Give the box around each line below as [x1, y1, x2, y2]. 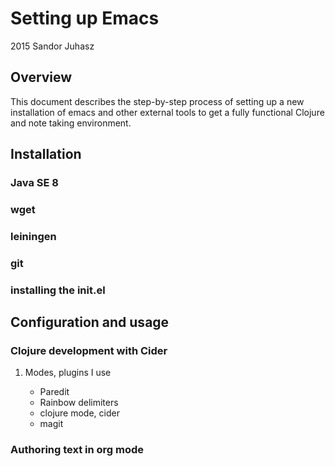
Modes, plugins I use [24, 367, 112, 379]
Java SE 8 [10, 176, 59, 190]
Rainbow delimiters [39, 397, 119, 409]
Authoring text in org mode [10, 443, 145, 457]
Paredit [39, 386, 70, 398]
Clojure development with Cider [10, 344, 168, 358]
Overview [10, 69, 73, 86]
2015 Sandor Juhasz [10, 40, 95, 52]
